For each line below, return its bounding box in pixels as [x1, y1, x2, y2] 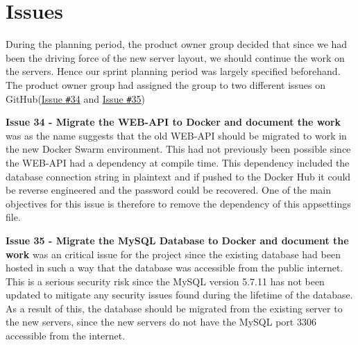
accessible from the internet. [6, 328, 126, 343]
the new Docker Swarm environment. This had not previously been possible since [6, 142, 351, 156]
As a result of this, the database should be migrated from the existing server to [6, 301, 343, 315]
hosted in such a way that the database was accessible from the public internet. [6, 260, 343, 275]
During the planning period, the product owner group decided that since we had [6, 37, 348, 51]
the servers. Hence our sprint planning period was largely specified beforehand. [6, 64, 341, 78]
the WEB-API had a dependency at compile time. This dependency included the [6, 155, 350, 169]
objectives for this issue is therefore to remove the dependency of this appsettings [6, 196, 351, 210]
